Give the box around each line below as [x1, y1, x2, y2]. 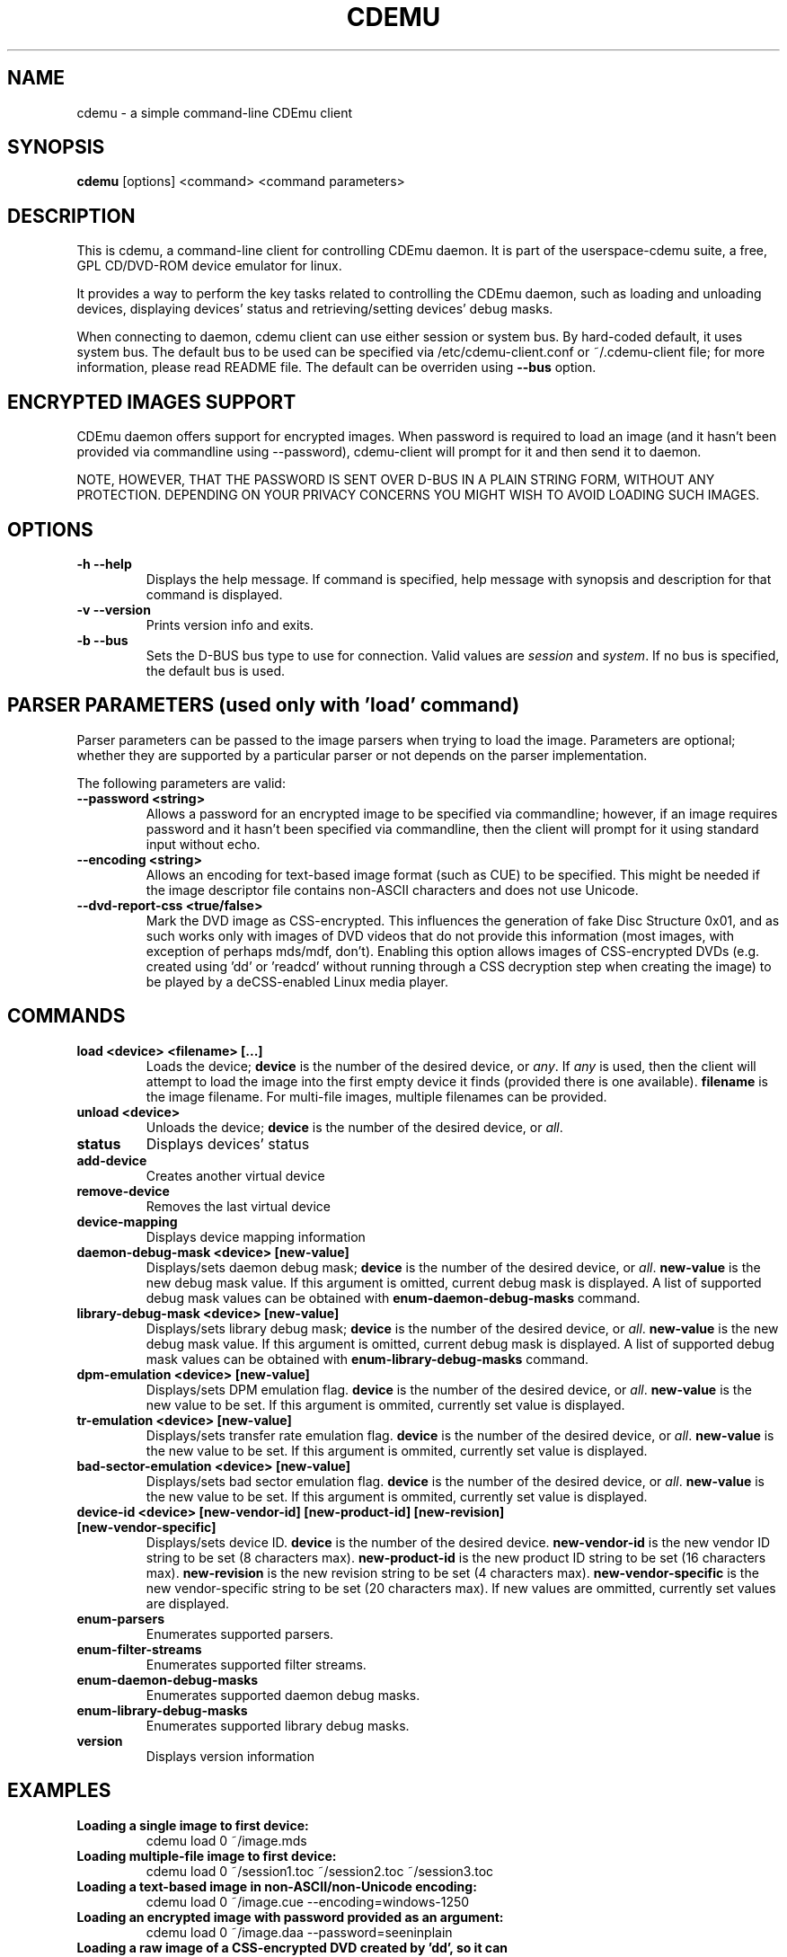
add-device [76, 1152, 147, 1168]
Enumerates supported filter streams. [146, 1656, 367, 1672]
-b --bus [76, 632, 128, 648]
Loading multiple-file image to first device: [76, 1847, 337, 1864]
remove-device [76, 1182, 170, 1199]
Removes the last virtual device [146, 1198, 332, 1214]
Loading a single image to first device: [76, 1817, 309, 1833]
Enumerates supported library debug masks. [146, 1717, 410, 1733]
